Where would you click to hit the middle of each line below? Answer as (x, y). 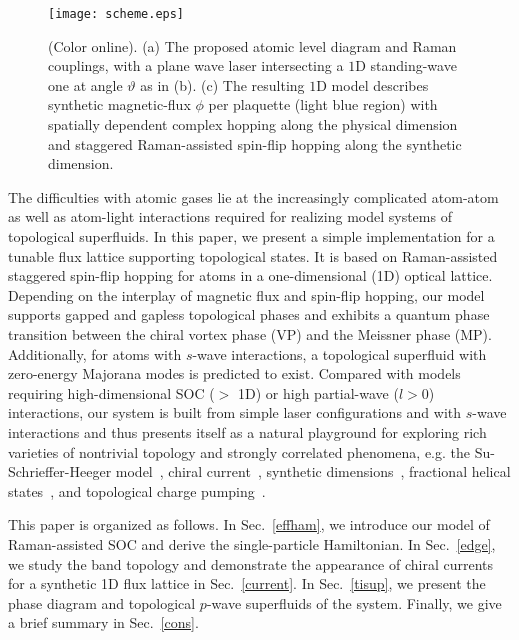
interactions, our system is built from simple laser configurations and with (235, 412)
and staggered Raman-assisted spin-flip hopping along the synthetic (255, 143)
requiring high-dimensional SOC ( (111, 392)
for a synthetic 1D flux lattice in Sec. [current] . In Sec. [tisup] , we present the (247, 583)
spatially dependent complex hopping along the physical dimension (253, 124)
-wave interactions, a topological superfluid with (339, 353)
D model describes (372, 84)
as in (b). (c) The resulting (222, 84)
